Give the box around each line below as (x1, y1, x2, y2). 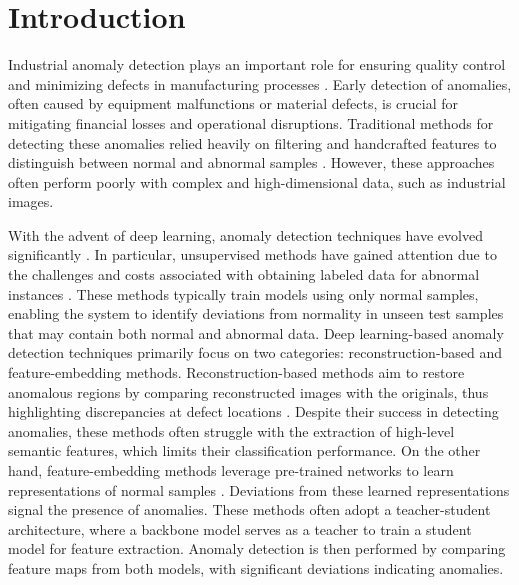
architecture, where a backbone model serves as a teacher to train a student (8, 518, 472, 539)
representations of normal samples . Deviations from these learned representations (8, 479, 510, 500)
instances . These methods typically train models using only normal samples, (8, 283, 479, 304)
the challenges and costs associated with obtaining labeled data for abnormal (8, 264, 480, 285)
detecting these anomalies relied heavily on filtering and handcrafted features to (8, 132, 497, 153)
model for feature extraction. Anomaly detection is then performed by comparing (8, 538, 506, 559)
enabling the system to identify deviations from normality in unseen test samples (8, 303, 504, 324)
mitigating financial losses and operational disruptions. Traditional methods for (8, 112, 494, 133)
